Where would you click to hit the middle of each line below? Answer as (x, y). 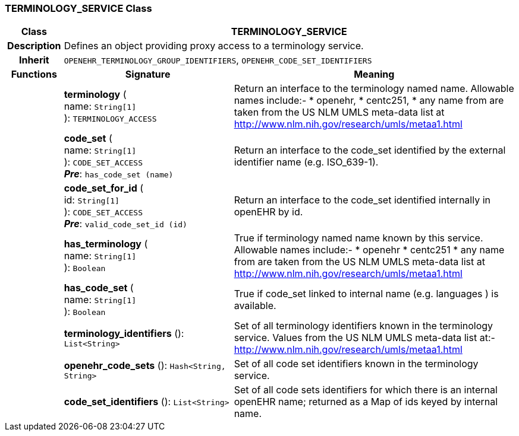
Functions (34, 74)
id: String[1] (92, 200)
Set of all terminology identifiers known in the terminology (364, 326)
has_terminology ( (106, 244)
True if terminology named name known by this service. (358, 238)
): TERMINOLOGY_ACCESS (110, 118)
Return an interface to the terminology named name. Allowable (374, 89)
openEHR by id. (268, 212)
